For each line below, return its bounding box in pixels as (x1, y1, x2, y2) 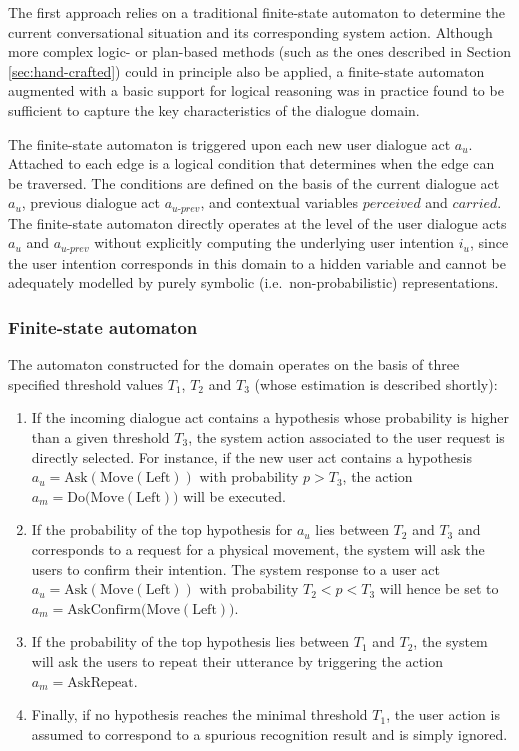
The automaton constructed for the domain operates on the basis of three (8, 354, 460, 375)
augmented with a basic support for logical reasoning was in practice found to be (8, 80, 504, 101)
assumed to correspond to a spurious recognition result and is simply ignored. (31, 723, 508, 744)
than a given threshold (31, 427, 170, 448)
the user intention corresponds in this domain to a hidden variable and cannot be (8, 252, 506, 273)
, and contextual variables (200, 192, 359, 213)
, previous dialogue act (21, 192, 160, 213)
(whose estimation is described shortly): (254, 373, 498, 394)
